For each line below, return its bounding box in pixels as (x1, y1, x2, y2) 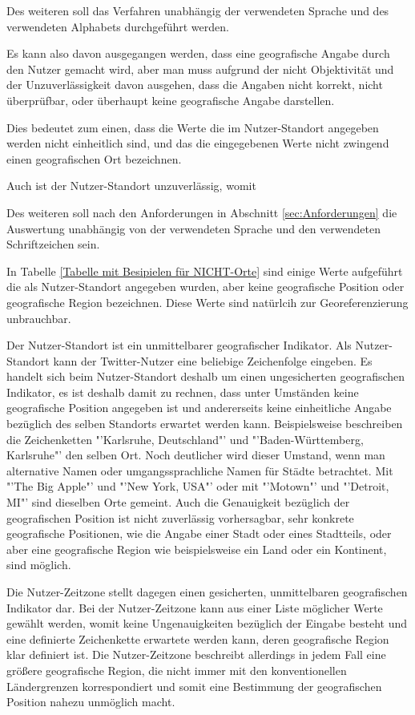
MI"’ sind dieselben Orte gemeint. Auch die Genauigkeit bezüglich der (6, 494, 350, 511)
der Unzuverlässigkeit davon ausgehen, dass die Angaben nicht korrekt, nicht (6, 76, 383, 93)
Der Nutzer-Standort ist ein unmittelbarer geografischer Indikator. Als (6, 337, 352, 353)
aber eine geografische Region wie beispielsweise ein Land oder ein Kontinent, (6, 540, 387, 557)
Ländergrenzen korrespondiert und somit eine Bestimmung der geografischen (6, 677, 382, 694)
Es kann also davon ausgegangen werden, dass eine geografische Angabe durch (6, 45, 390, 62)
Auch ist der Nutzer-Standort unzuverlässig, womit (6, 177, 256, 194)
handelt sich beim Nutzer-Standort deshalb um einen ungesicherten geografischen (6, 368, 405, 385)
